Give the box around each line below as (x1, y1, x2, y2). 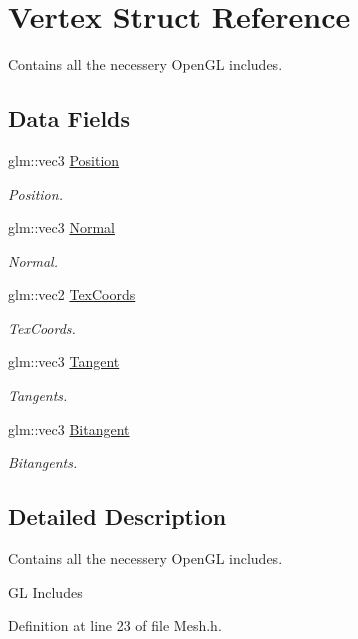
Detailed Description (8, 501, 227, 532)
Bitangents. (8, 452, 78, 473)
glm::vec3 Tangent (8, 351, 120, 372)
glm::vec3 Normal (8, 217, 115, 238)
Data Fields (8, 103, 131, 134)
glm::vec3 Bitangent (8, 418, 130, 439)
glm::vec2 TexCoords (8, 284, 136, 305)
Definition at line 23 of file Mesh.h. (8, 615, 222, 636)
